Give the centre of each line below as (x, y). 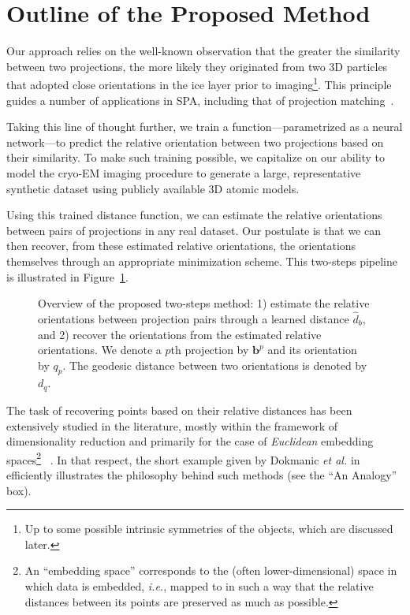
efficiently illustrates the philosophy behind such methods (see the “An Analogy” (202, 474)
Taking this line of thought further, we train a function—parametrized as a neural (205, 127)
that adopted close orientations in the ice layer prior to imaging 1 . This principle (199, 83)
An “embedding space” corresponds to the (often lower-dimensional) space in (211, 570)
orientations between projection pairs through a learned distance (194, 318)
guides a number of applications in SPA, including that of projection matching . (200, 100)
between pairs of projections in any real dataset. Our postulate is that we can (194, 230)
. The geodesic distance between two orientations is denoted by (215, 365)
